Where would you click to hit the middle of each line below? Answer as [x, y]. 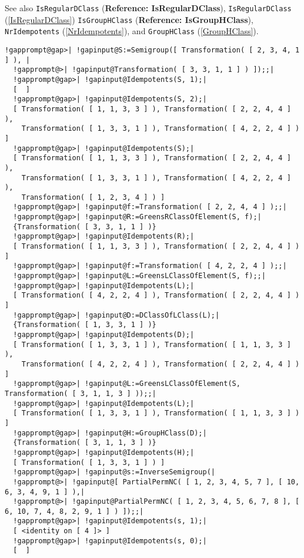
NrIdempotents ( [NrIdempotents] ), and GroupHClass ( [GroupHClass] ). [132, 31]
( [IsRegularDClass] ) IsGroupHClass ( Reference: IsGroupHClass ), [129, 19]
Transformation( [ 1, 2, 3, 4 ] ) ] [93, 197]
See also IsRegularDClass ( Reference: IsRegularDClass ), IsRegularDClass [148, 8]
